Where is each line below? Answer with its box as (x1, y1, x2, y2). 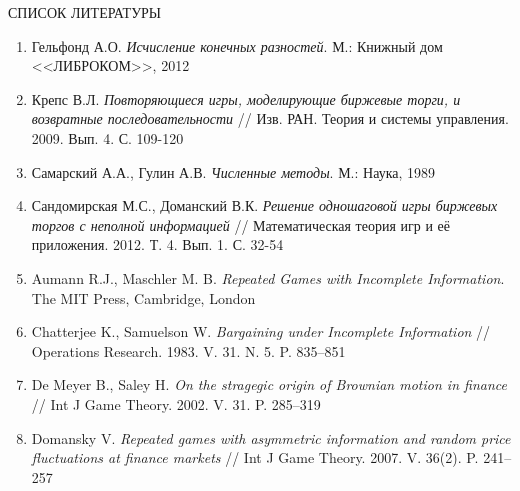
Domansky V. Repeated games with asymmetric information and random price (31, 427, 511, 448)
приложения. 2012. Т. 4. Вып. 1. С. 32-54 (31, 234, 284, 255)
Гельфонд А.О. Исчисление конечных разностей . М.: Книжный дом (31, 35, 443, 56)
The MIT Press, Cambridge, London (31, 287, 256, 308)
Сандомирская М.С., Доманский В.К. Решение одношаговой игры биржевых (31, 195, 498, 216)
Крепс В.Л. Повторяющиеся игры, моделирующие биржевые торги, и (31, 88, 461, 109)
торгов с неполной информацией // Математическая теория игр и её (31, 214, 451, 235)
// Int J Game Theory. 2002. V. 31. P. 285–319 (31, 393, 321, 414)
